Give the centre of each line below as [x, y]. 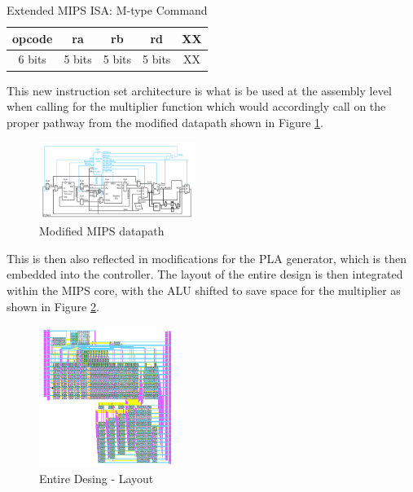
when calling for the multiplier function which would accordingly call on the [196, 106]
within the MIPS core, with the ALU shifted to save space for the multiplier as [204, 290]
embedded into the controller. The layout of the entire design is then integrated [205, 274]
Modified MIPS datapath [102, 231]
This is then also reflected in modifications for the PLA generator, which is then [206, 258]
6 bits [32, 59]
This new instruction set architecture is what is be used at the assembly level [199, 90]
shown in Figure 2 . [53, 306]
